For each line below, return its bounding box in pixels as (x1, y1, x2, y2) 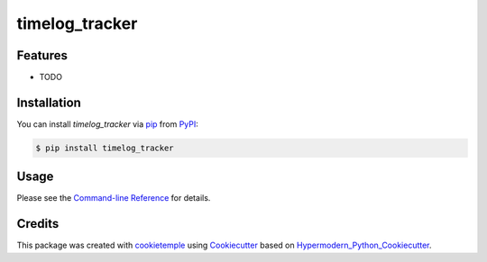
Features (16, 48, 68, 63)
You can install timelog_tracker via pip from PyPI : (16, 118, 198, 130)
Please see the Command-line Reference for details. (16, 193, 211, 203)
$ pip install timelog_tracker (35, 142, 175, 153)
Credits (16, 216, 60, 231)
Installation (16, 95, 81, 110)
